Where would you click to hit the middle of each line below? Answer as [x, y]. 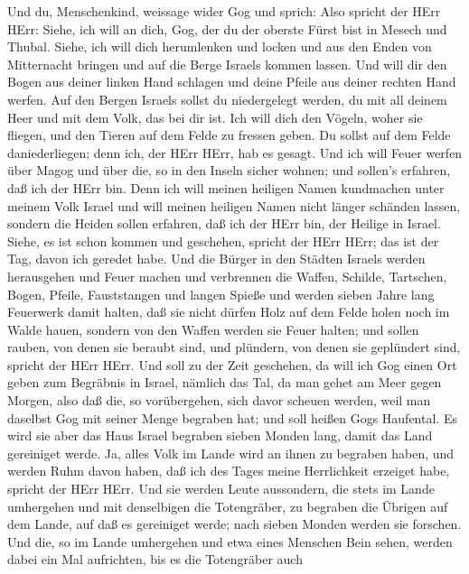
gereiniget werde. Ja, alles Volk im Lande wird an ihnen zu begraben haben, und [231, 453]
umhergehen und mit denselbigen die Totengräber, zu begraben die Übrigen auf [228, 506]
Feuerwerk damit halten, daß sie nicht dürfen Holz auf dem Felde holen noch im [229, 312]
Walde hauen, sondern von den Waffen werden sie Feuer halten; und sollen [213, 329]
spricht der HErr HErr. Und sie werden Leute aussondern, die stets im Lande [221, 489]
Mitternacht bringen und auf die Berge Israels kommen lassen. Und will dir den [227, 64]
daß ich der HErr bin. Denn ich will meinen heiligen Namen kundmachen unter [226, 187]
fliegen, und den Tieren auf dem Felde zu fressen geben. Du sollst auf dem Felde [229, 135]
